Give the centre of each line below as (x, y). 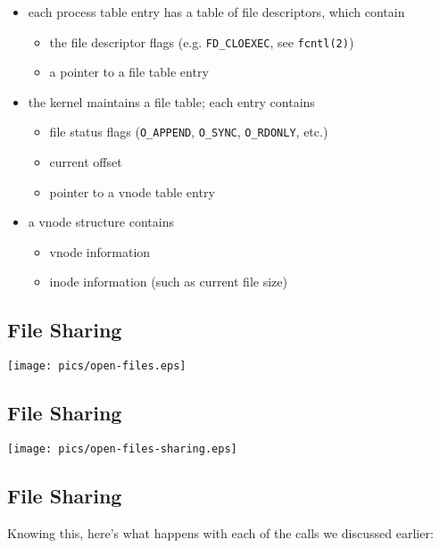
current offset (86, 162)
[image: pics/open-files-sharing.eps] (122, 449)
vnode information (100, 251)
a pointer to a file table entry (129, 72)
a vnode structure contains (101, 222)
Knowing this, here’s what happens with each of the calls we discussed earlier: (220, 532)
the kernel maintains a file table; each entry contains (171, 101)
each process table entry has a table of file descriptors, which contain (216, 12)
